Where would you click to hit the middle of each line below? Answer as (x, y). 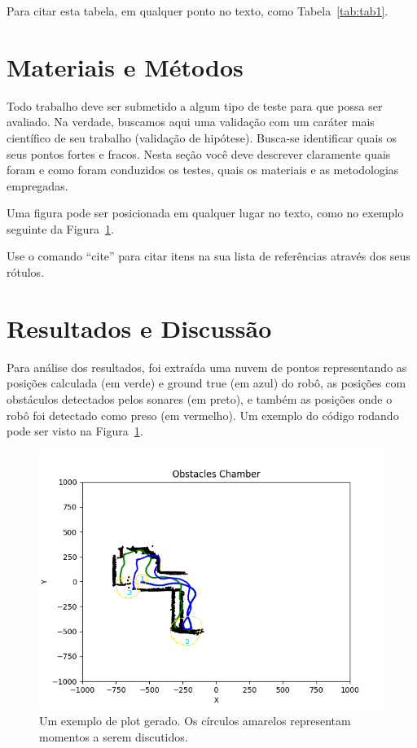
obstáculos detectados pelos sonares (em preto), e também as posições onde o (200, 398)
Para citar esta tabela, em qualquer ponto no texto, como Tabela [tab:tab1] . (198, 11)
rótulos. (26, 272)
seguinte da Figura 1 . (60, 228)
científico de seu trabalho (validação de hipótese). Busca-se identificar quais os (202, 137)
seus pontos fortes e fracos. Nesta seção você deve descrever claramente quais (199, 153)
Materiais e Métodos (125, 66)
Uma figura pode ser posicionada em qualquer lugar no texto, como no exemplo (205, 213)
